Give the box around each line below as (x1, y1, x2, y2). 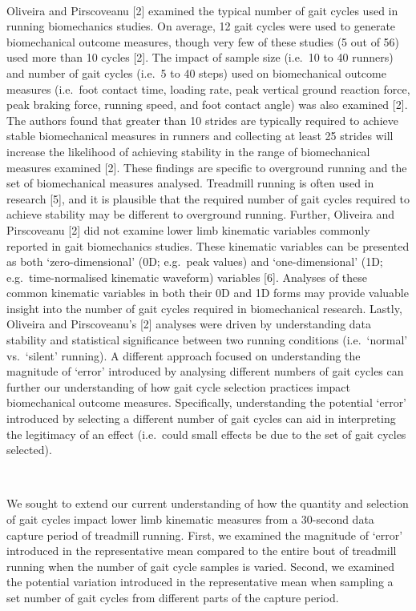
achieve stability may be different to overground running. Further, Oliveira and (6, 206, 394, 223)
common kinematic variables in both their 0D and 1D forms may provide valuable (6, 284, 409, 301)
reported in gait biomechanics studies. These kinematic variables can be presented (6, 237, 410, 254)
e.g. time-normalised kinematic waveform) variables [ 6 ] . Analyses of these (6, 268, 368, 285)
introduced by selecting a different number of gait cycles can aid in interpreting (6, 410, 396, 427)
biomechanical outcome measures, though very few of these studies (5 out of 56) (6, 33, 400, 50)
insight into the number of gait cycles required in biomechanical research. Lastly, (6, 299, 402, 316)
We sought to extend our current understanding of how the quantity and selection (6, 495, 409, 512)
